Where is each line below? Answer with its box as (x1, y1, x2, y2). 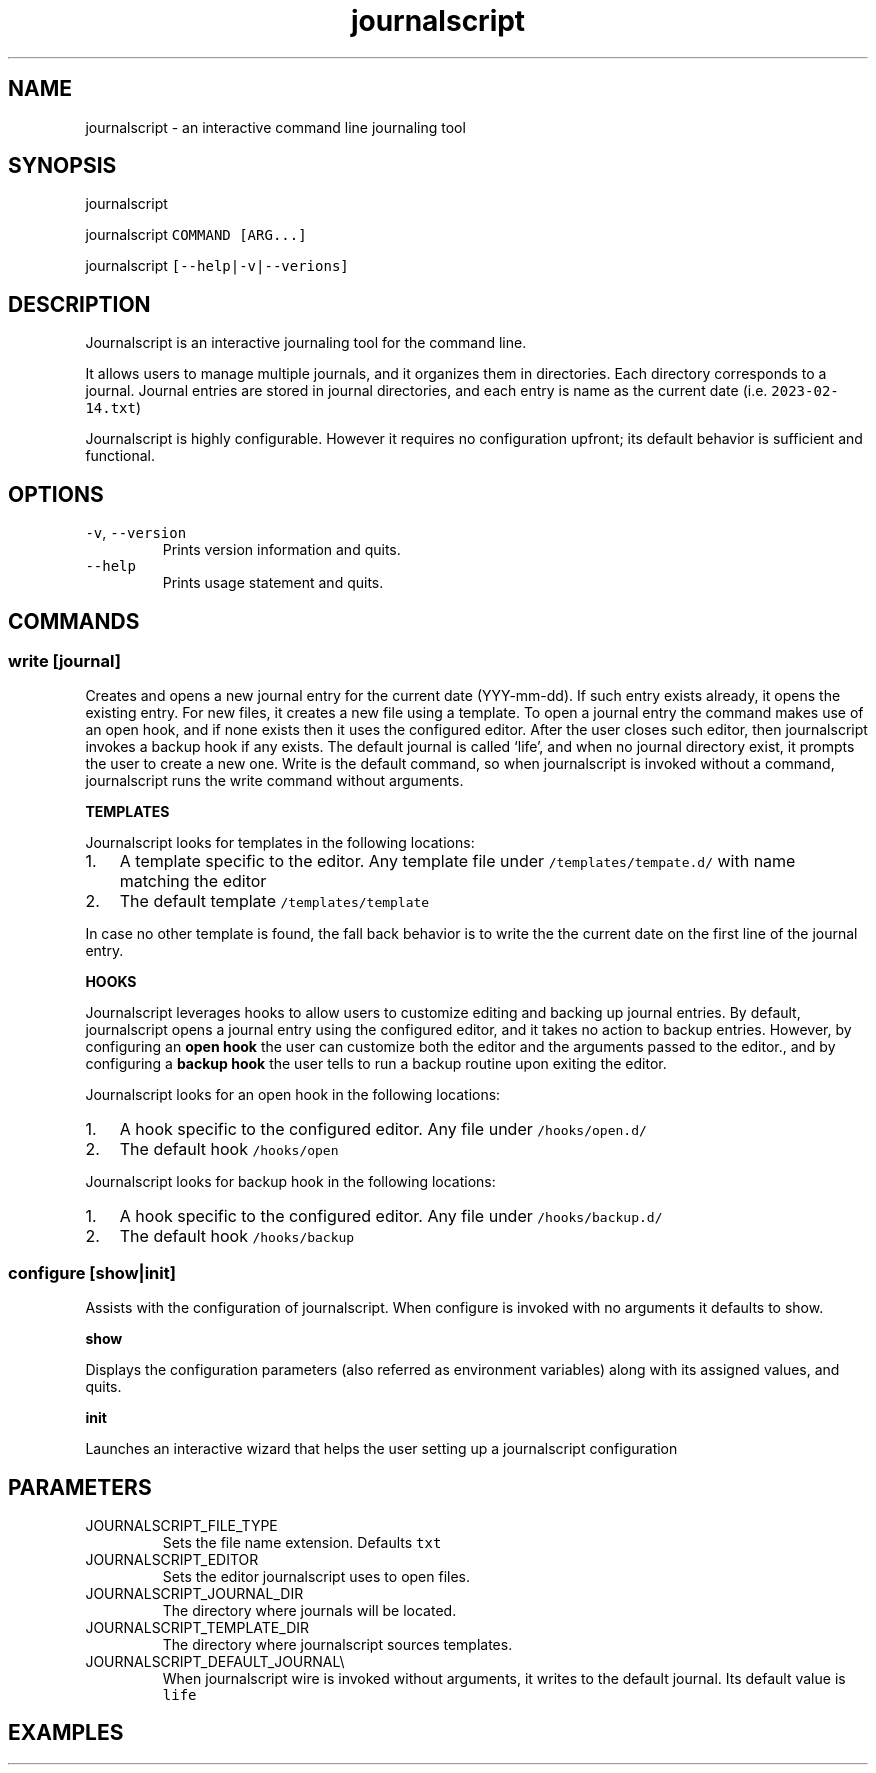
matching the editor (119, 871, 267, 892)
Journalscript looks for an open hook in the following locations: (85, 1086, 501, 1104)
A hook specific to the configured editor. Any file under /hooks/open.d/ (119, 1119, 647, 1140)
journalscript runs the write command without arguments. (85, 772, 464, 790)
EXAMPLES (8, 1720, 124, 1746)
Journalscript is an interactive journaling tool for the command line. (85, 334, 527, 352)
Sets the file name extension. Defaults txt (162, 1533, 442, 1551)
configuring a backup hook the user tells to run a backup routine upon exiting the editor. (85, 1055, 667, 1073)
